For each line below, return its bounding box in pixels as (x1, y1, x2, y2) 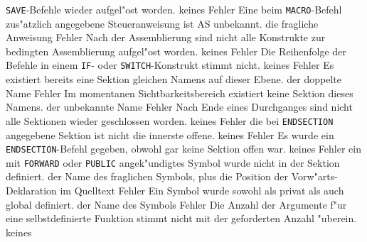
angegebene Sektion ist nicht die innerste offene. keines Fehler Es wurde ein (6, 127, 334, 142)
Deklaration (6, 183, 57, 198)
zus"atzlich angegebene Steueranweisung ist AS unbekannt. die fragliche (6, 16, 319, 31)
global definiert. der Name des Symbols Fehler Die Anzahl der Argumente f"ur (6, 197, 347, 211)
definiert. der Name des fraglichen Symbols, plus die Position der (6, 169, 288, 184)
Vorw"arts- (291, 169, 338, 184)
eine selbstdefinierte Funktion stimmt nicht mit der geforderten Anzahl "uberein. (6, 211, 357, 226)
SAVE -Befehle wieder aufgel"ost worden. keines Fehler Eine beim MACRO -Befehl (6, 2, 342, 16)
